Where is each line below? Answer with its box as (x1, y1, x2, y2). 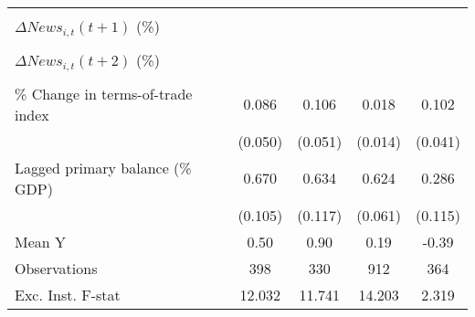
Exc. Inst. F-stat (15, 283, 121, 305)
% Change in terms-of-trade (15, 82, 193, 104)
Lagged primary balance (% (15, 156, 192, 178)
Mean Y (15, 230, 67, 252)
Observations (15, 257, 98, 279)
